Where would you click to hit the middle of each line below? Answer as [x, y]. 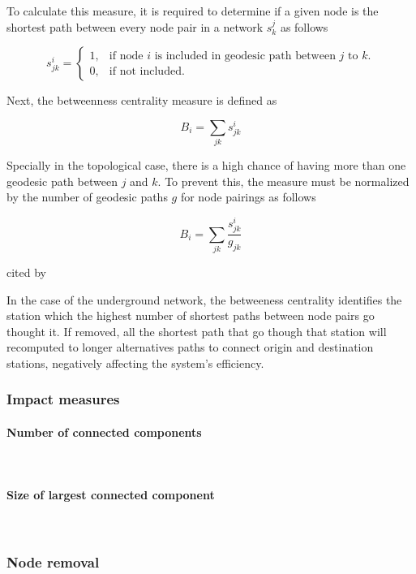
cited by [26, 272]
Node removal [53, 562]
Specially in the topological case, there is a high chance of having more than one [206, 165]
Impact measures [63, 399]
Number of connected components [104, 432]
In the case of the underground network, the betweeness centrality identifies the [204, 299]
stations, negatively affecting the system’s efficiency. [135, 363]
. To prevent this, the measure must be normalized [283, 181]
